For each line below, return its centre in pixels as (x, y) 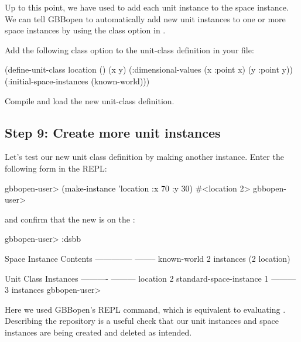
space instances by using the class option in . (85, 30)
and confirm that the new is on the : (70, 219)
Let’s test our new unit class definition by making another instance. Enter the (144, 157)
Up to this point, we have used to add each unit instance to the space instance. (147, 7)
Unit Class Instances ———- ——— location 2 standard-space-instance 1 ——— (150, 278)
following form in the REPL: (56, 168)
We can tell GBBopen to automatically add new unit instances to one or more (145, 18)
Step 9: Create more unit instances (113, 132)
